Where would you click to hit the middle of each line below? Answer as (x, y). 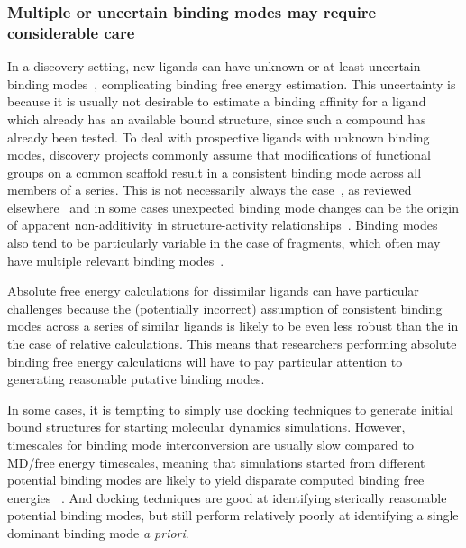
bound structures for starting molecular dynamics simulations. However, (206, 427)
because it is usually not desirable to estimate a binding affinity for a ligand (217, 101)
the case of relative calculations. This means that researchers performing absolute (232, 344)
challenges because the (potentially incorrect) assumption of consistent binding (225, 308)
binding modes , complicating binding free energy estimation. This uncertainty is (232, 83)
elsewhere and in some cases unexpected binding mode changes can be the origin (233, 207)
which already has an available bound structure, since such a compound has (217, 119)
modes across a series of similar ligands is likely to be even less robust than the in (233, 326)
